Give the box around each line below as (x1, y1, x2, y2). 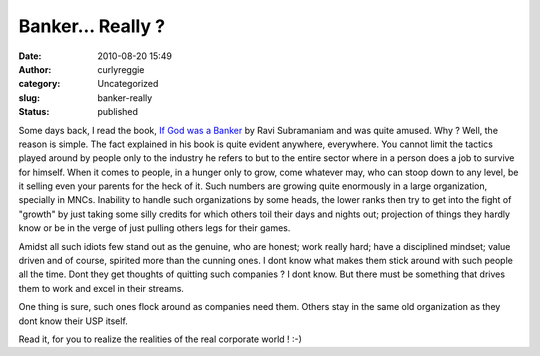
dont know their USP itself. (18, 315, 129, 327)
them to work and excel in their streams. (18, 282, 185, 294)
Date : (18, 50, 42, 62)
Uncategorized (97, 78, 159, 90)
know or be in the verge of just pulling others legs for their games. (18, 222, 291, 234)
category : (18, 78, 61, 90)
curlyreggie (97, 63, 145, 75)
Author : (18, 63, 52, 75)
